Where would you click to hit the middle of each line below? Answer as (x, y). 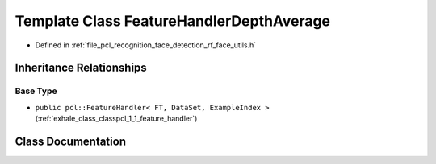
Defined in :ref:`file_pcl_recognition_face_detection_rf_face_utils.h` (146, 45)
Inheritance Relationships (81, 68)
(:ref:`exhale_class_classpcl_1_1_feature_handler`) (116, 119)
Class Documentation (71, 141)
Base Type (36, 91)
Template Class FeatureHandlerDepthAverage (173, 21)
